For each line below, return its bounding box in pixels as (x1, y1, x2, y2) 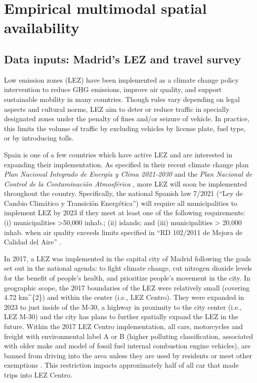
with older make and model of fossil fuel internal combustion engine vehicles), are (4, 340, 251, 351)
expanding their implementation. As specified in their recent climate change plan (4, 159, 249, 169)
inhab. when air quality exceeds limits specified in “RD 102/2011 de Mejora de (4, 227, 243, 237)
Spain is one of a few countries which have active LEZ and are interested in (4, 149, 232, 159)
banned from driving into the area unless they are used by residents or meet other (4, 350, 252, 360)
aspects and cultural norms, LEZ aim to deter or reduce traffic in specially (4, 103, 230, 114)
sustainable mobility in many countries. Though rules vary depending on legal (4, 94, 240, 104)
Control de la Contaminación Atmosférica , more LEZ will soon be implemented (4, 178, 247, 189)
